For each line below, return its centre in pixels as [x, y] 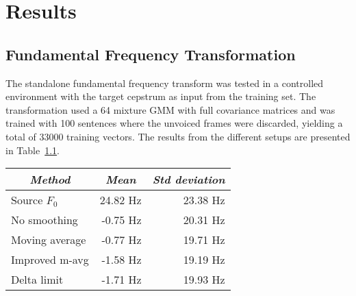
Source [27, 200]
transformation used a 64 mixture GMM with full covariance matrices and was [170, 109]
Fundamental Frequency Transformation [151, 54]
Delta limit [37, 280]
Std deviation [189, 180]
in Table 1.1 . [33, 150]
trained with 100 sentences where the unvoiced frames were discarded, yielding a [174, 123]
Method [50, 180]
